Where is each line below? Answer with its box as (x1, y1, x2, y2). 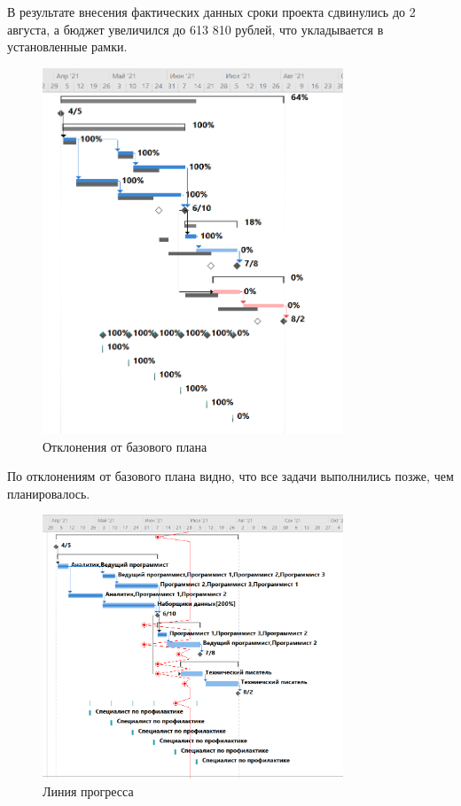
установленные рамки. (7, 37, 128, 56)
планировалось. (7, 484, 90, 502)
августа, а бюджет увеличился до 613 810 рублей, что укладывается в (7, 19, 384, 38)
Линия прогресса (43, 781, 134, 800)
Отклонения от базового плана (43, 437, 207, 455)
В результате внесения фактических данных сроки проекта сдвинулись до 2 (7, 3, 416, 20)
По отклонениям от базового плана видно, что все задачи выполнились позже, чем (7, 467, 454, 485)
